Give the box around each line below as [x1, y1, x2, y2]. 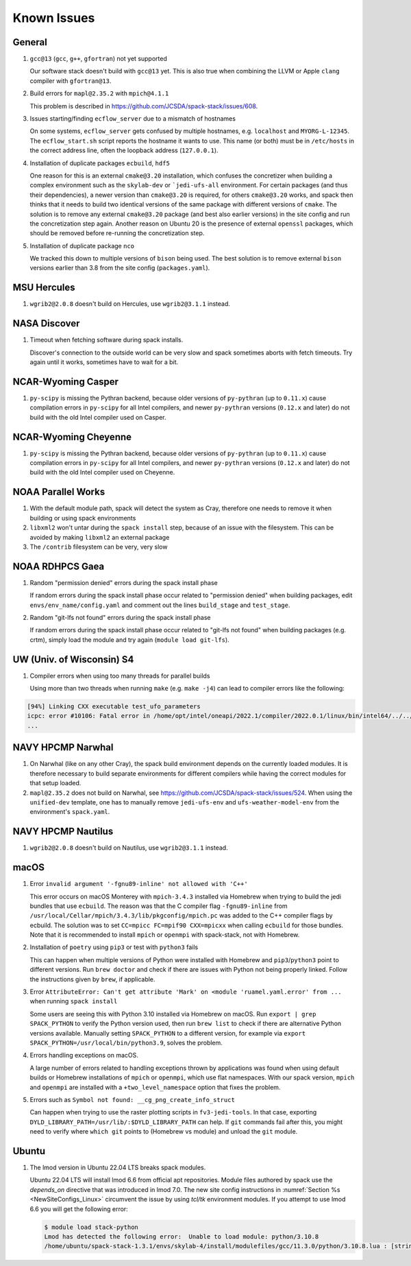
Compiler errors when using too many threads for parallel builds [29, 671, 210, 680]
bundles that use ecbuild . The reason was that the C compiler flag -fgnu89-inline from [29, 902, 288, 910]
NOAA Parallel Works [12, 486, 105, 498]
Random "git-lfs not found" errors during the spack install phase [29, 614, 212, 621]
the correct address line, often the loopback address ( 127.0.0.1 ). [29, 146, 219, 154]
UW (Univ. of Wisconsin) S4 [12, 654, 134, 665]
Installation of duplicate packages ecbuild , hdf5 [29, 158, 171, 167]
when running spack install [29, 997, 118, 1005]
